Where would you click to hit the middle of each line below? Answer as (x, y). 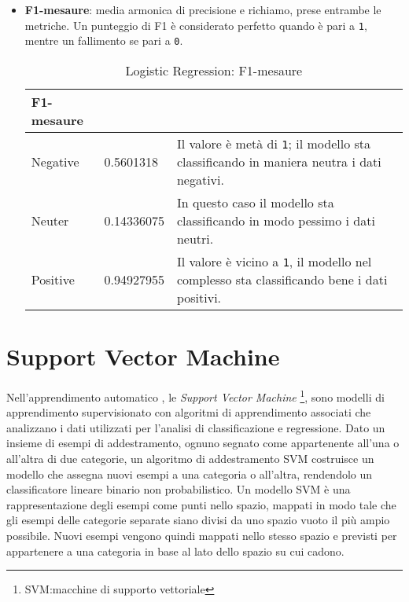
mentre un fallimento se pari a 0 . (104, 40)
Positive (53, 279)
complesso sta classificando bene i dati (282, 279)
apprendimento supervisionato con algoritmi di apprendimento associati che (189, 412)
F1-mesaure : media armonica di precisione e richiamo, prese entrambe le (203, 9)
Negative (55, 161)
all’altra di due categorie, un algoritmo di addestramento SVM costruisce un (190, 459)
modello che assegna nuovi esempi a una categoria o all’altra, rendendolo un (190, 474)
